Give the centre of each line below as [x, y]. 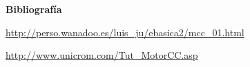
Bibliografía [34, 9]
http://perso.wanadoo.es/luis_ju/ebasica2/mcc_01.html [125, 32]
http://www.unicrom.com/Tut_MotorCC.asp [102, 55]
